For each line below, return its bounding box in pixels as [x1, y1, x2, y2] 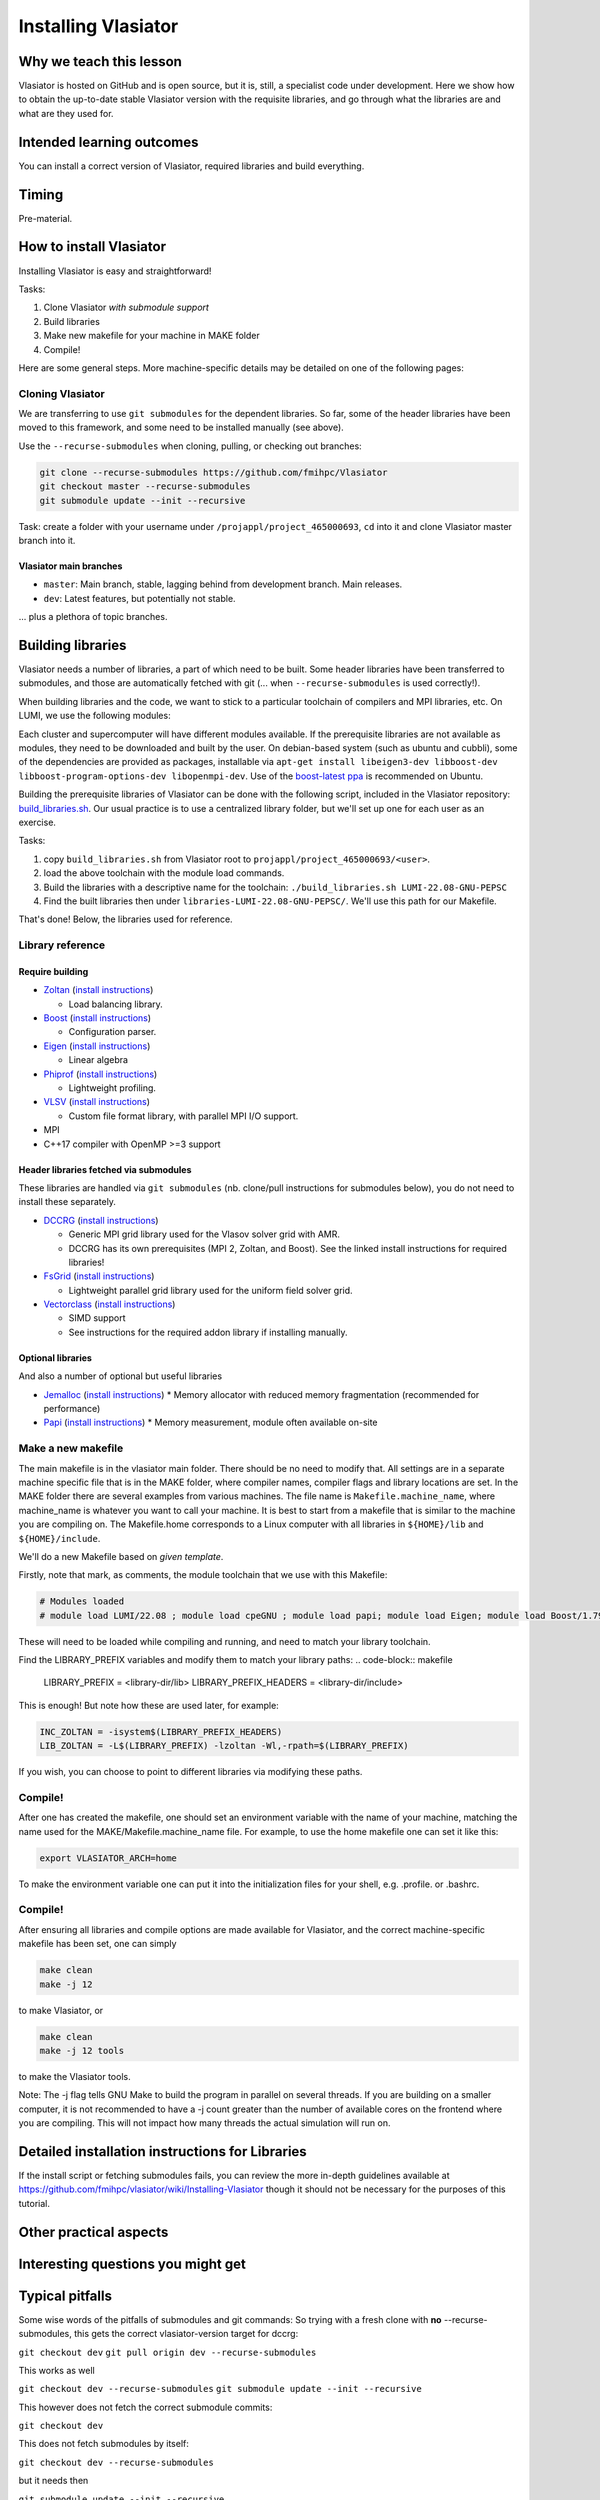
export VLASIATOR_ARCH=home [39, 1852, 177, 1864]
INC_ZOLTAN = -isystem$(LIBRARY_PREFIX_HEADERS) [39, 1726, 283, 1737]
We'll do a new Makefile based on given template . [18, 1550, 224, 1562]
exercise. [18, 816, 57, 828]
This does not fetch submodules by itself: [18, 2438, 189, 2450]
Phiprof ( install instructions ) [43, 1068, 158, 1080]
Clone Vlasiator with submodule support [43, 301, 210, 314]
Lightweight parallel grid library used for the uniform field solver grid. [68, 1284, 354, 1296]
